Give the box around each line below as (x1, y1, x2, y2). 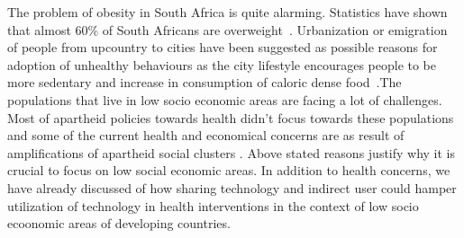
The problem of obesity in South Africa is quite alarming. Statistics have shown (7, 3, 448, 21)
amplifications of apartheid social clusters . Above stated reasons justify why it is (7, 143, 456, 162)
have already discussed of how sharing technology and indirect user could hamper (7, 178, 457, 197)
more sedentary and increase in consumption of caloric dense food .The (7, 73, 402, 92)
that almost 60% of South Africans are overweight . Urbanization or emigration (7, 20, 448, 39)
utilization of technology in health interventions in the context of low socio (7, 196, 419, 215)
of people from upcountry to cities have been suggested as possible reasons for (7, 38, 438, 57)
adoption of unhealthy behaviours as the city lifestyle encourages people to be (7, 55, 437, 74)
